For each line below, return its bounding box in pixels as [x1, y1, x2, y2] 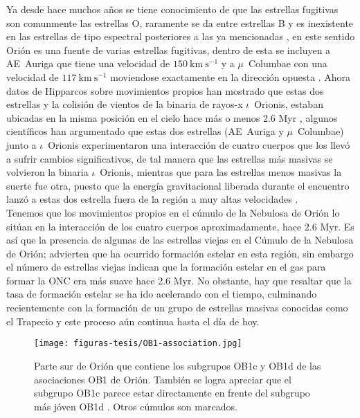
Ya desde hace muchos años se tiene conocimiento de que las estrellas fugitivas [6, 2, 339, 16]
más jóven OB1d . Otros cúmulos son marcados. [34, 399, 237, 413]
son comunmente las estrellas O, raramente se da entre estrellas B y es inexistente [6, 15, 354, 30]
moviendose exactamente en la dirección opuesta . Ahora [110, 69, 350, 84]
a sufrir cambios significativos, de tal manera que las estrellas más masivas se [6, 151, 333, 165]
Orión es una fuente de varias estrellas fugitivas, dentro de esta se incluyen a [6, 42, 331, 57]
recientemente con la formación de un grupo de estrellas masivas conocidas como [6, 300, 348, 315]
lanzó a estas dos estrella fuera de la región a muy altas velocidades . [6, 192, 298, 206]
